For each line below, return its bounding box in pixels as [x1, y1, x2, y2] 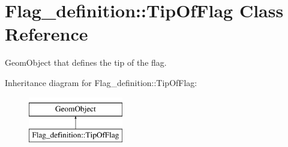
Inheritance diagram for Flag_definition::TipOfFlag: [5, 76, 197, 88]
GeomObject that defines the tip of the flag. [5, 56, 167, 69]
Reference [5, 22, 88, 46]
